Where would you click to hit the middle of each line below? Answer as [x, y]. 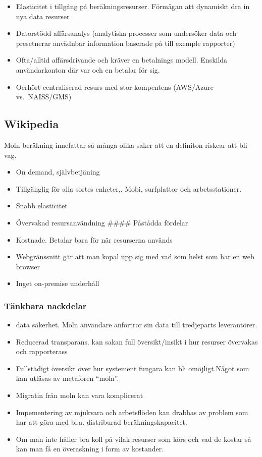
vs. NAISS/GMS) [44, 97]
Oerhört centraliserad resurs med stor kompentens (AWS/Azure [115, 87]
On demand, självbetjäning [58, 172]
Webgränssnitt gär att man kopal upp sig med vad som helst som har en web [135, 256]
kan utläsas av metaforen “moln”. [67, 378]
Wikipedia [32, 124]
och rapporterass [42, 351]
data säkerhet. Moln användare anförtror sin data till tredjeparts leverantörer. [137, 325]
